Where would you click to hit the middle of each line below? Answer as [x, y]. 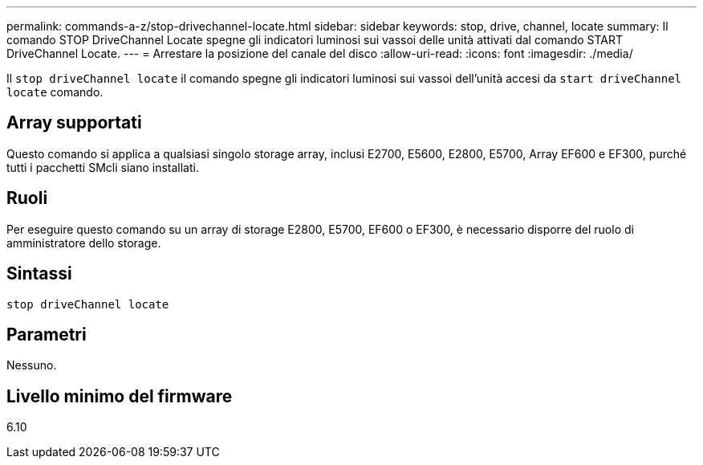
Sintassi [39, 274]
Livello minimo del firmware [120, 396]
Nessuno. [32, 365]
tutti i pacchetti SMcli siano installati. [103, 167]
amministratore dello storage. [84, 243]
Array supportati [74, 123]
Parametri [47, 334]
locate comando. [55, 92]
